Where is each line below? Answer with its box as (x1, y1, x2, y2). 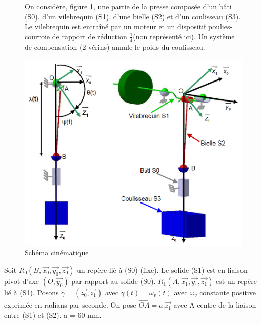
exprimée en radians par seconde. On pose (4, 299, 136, 310)
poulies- (208, 21, 233, 32)
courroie (25, 31, 50, 42)
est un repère (216, 275, 257, 286)
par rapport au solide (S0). (71, 275, 156, 286)
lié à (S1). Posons (4, 287, 59, 297)
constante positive (199, 287, 256, 297)
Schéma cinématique (25, 247, 89, 258)
